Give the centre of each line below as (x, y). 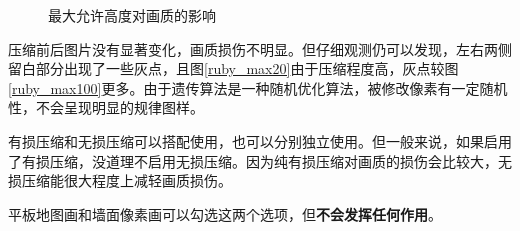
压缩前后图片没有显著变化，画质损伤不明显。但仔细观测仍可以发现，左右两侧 (260, 48)
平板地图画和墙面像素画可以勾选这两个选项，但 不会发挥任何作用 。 (225, 213)
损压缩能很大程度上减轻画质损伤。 (120, 180)
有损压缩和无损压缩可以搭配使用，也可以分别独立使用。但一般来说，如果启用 (260, 140)
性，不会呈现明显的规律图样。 (106, 107)
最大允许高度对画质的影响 (132, 15)
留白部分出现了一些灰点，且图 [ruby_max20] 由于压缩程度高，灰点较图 (233, 68)
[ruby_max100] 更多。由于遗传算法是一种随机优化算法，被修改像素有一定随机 (258, 87)
